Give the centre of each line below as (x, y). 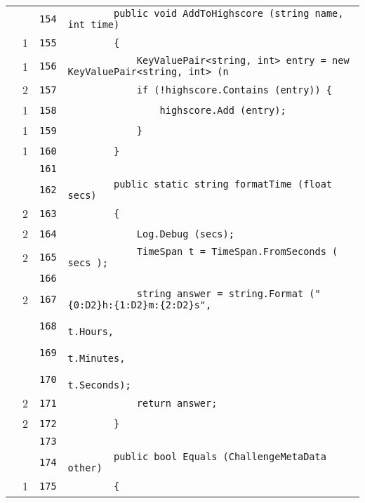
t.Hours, (91, 332)
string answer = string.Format (220, 294)
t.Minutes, (97, 358)
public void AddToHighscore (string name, (229, 13)
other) (85, 468)
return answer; (177, 403)
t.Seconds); (99, 385)
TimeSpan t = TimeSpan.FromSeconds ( (237, 251)
